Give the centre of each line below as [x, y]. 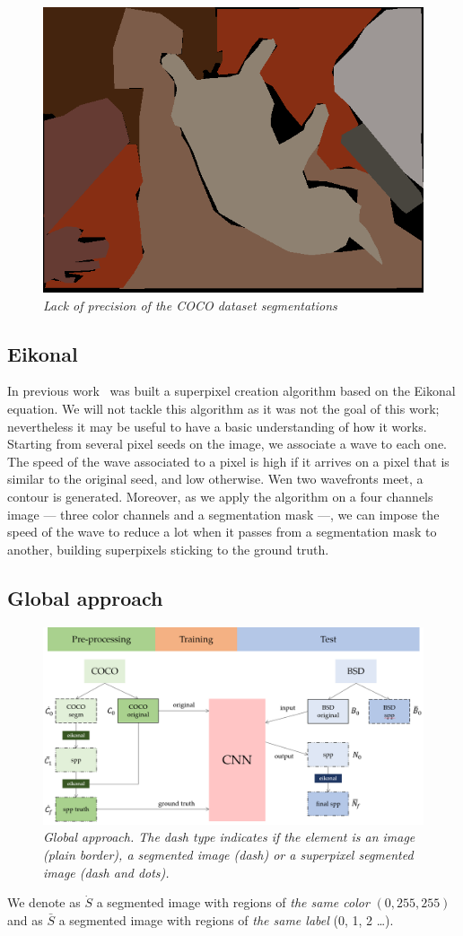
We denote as [44, 902]
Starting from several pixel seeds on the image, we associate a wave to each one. [227, 444]
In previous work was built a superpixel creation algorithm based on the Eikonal [231, 391]
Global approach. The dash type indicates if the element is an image [229, 837]
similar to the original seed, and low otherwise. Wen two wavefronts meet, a [215, 479]
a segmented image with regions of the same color [233, 902]
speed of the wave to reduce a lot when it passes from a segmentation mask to [222, 532]
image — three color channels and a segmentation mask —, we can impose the [223, 514]
